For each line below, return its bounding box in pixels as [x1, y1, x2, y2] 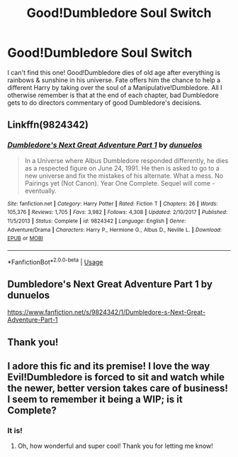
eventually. [24, 186, 57, 195]
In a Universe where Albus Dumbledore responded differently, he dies [24, 156, 229, 164]
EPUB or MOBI [7, 235, 44, 242]
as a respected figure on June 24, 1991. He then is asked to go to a [24, 164, 220, 172]
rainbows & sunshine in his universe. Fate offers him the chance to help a [7, 76, 221, 84]
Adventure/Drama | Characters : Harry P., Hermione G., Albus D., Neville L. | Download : [7, 226, 222, 233]
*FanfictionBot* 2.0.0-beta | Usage [7, 256, 103, 266]
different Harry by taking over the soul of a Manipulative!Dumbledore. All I [7, 83, 222, 91]
